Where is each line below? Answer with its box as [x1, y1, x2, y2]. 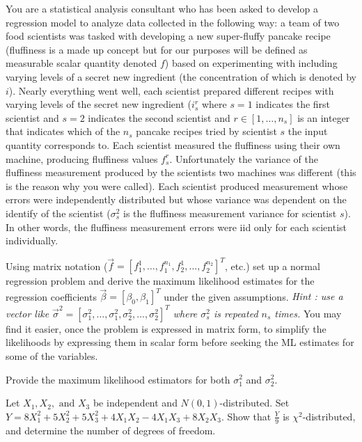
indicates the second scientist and [88, 110, 230, 125]
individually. [6, 233, 58, 248]
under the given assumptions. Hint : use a [164, 289, 343, 303]
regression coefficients [6, 289, 97, 303]
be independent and [93, 395, 178, 410]
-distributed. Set [219, 395, 290, 410]
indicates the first [255, 97, 331, 111]
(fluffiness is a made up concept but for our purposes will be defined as [6, 42, 308, 56]
